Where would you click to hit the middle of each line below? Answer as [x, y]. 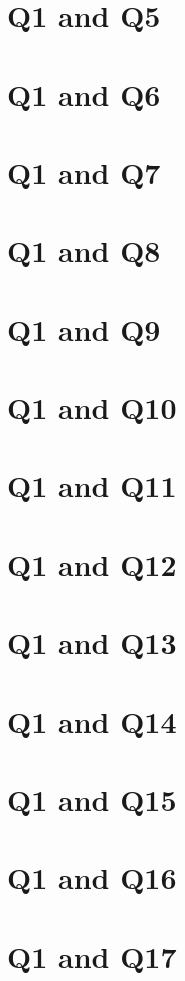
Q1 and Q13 [92, 642]
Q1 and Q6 [84, 93]
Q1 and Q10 [92, 407]
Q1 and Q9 [84, 328]
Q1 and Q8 [84, 250]
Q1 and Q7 [84, 171]
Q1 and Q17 [92, 955]
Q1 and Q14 [92, 720]
